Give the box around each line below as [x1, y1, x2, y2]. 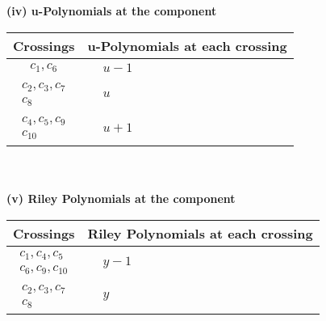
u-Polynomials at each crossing [87, 36, 287, 55]
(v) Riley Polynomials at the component [6, 190, 236, 207]
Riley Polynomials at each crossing [87, 223, 313, 243]
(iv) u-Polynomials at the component [6, 2, 217, 19]
